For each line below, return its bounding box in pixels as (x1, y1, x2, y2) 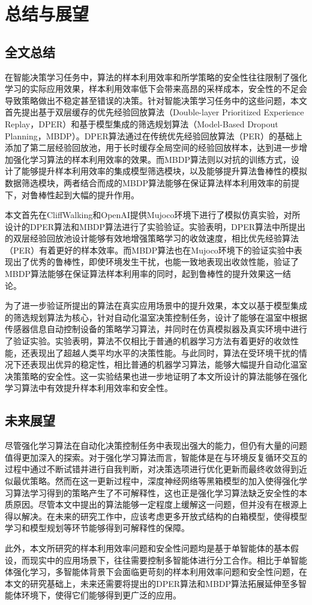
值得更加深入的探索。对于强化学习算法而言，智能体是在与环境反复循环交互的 (5, 451, 307, 463)
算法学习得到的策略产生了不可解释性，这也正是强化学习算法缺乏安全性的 (13, 486, 299, 499)
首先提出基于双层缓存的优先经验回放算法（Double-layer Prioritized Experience (5, 106, 304, 118)
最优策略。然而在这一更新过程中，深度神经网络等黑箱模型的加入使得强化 (13, 475, 299, 487)
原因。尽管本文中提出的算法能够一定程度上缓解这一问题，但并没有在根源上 (13, 498, 307, 511)
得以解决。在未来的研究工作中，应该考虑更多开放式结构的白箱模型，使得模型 (5, 509, 307, 522)
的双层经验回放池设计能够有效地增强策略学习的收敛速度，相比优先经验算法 (5, 232, 299, 245)
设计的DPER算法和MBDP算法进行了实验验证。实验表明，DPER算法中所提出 (5, 220, 306, 233)
